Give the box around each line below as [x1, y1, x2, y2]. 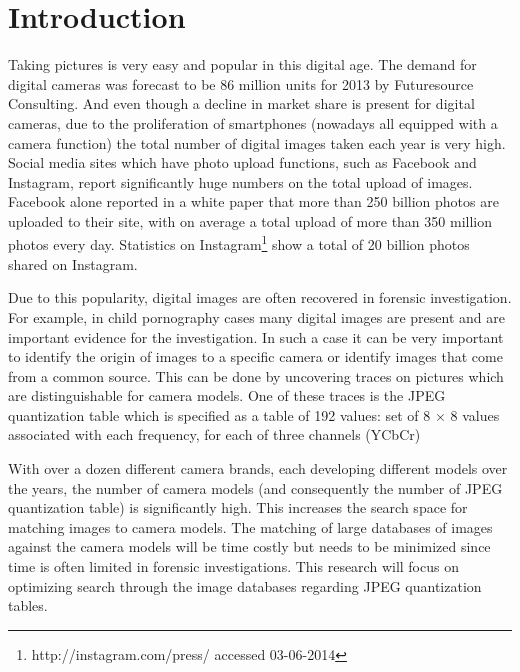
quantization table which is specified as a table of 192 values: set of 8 [8, 404, 431, 425]
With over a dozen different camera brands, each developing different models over [8, 458, 508, 479]
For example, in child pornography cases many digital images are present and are [8, 306, 505, 327]
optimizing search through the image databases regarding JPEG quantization [8, 575, 482, 596]
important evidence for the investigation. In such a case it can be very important [8, 326, 504, 347]
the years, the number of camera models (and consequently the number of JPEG [8, 477, 503, 498]
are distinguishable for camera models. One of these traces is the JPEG [8, 385, 446, 406]
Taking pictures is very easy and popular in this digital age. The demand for [8, 54, 477, 75]
